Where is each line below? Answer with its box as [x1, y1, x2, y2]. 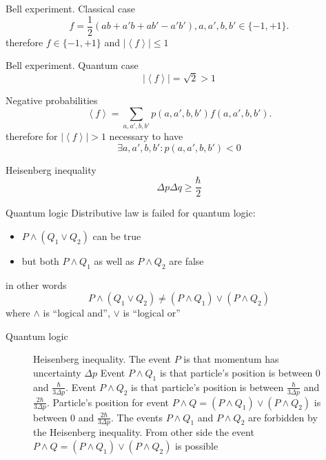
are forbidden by [247, 410, 318, 424]
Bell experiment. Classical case [6, 1, 135, 15]
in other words [6, 277, 67, 292]
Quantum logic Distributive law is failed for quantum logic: [6, 206, 256, 220]
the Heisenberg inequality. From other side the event [33, 425, 254, 439]
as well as [94, 253, 134, 268]
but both [21, 253, 59, 268]
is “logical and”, [43, 306, 110, 320]
